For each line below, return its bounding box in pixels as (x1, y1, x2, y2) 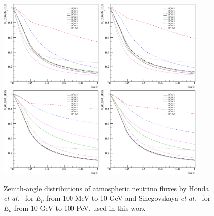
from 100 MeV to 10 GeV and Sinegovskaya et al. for (46, 193, 211, 203)
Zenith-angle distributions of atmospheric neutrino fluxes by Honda (4, 183, 209, 193)
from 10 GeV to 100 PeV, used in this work (14, 202, 145, 213)
